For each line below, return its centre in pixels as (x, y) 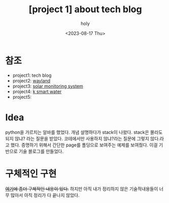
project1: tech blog (32, 75)
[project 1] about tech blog (85, 9)
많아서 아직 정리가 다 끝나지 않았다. (45, 195)
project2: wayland (31, 80)
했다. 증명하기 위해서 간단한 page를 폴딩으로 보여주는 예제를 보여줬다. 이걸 (84, 145)
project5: (22, 97)
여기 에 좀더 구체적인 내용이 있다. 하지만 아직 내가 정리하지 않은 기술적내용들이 (82, 189)
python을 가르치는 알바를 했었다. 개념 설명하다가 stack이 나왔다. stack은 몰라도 (84, 132)
